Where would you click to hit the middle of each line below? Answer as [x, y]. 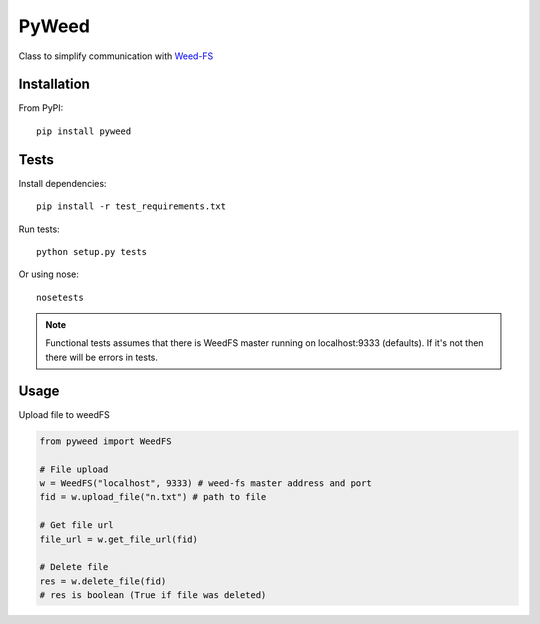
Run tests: [39, 229]
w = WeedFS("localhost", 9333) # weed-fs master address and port [205, 483]
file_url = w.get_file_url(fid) [119, 539]
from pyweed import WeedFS [105, 441]
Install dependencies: [62, 183]
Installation [54, 84]
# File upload [74, 469]
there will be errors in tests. [102, 357]
